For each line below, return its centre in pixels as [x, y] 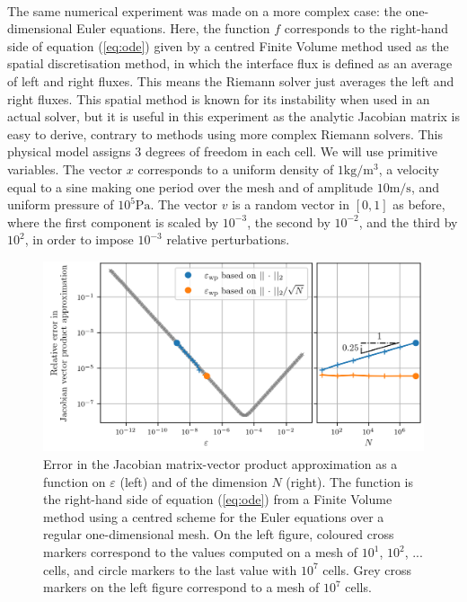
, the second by [289, 221]
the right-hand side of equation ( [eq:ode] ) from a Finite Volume [218, 499]
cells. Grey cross [367, 569]
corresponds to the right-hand [366, 28]
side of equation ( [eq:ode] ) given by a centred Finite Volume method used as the [228, 45]
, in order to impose [79, 239]
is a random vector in [291, 204]
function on [75, 481]
